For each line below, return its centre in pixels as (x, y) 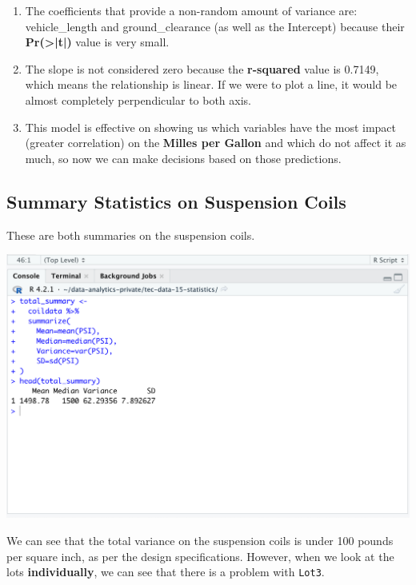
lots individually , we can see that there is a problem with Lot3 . (166, 572)
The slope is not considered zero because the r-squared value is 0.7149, (202, 68)
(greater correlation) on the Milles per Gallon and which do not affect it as (216, 143)
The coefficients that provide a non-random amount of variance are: (191, 10)
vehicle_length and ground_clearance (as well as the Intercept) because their (215, 26)
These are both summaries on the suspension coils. (131, 235)
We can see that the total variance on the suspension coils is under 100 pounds (200, 540)
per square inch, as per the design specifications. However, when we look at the (200, 556)
